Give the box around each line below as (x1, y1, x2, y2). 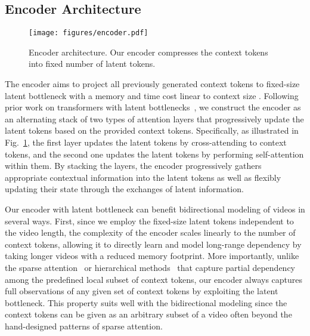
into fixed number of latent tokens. (29, 57, 156, 70)
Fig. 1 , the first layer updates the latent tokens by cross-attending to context (5, 136, 287, 149)
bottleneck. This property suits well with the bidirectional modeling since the (5, 296, 287, 309)
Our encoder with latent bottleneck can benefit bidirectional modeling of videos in (5, 202, 305, 215)
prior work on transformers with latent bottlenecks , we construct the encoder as (5, 101, 301, 113)
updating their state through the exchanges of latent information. (5, 183, 244, 195)
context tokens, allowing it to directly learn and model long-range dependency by (5, 238, 302, 250)
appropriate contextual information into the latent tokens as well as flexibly (5, 171, 281, 183)
